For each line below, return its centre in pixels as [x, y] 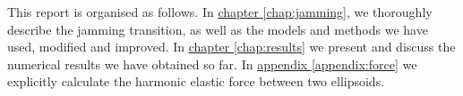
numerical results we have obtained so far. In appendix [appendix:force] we [212, 64]
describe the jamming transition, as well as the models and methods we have [218, 29]
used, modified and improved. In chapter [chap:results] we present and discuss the [231, 47]
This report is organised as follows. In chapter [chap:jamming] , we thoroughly [220, 12]
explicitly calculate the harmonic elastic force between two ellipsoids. [196, 81]
